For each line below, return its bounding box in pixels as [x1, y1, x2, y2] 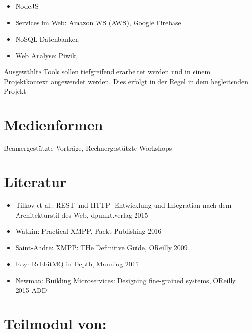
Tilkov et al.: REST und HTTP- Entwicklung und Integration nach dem [15, 200, 232, 210]
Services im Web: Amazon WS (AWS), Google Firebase [15, 17, 181, 27]
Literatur [4, 172, 67, 192]
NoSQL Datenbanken [15, 34, 79, 44]
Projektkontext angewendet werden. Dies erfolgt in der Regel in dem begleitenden [4, 76, 248, 86]
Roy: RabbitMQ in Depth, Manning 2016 [15, 259, 139, 269]
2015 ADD [15, 285, 47, 295]
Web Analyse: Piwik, [15, 50, 78, 60]
